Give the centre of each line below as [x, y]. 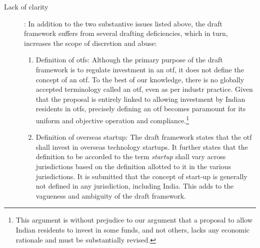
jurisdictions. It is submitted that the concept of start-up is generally [141, 176]
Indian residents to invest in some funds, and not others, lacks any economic [133, 229]
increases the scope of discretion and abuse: [90, 43]
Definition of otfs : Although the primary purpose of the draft [129, 60]
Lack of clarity [26, 6]
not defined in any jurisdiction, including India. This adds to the [135, 186]
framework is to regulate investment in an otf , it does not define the [140, 69]
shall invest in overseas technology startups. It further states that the [142, 146]
